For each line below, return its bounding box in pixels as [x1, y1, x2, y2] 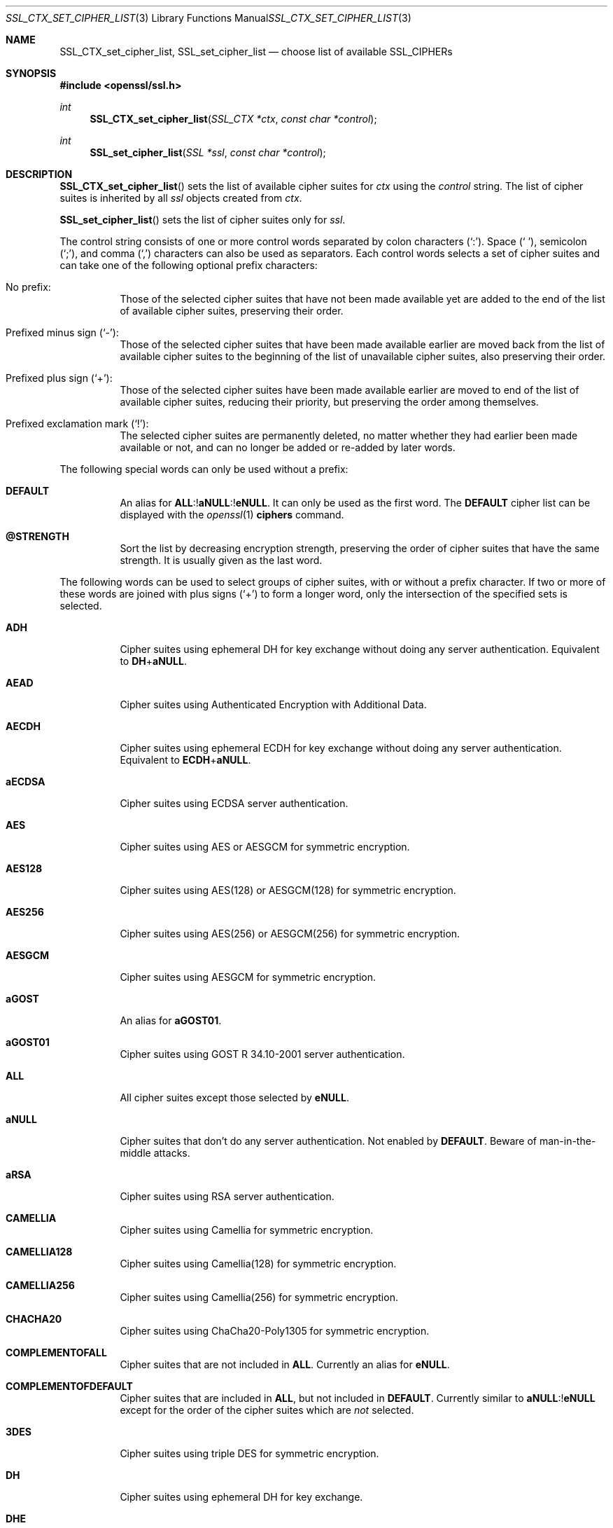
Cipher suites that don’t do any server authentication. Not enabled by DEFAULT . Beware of [120, 1135, 537, 1147]
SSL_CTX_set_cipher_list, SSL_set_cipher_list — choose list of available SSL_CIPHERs [59, 46, 453, 57]
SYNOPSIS [6, 67, 57, 79]
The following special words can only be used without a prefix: [59, 463, 348, 475]
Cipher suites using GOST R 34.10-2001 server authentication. [120, 1048, 405, 1060]
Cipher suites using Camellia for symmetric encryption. [120, 1224, 374, 1236]
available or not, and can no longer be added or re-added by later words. [120, 441, 456, 453]
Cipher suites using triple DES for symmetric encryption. [120, 1447, 379, 1459]
